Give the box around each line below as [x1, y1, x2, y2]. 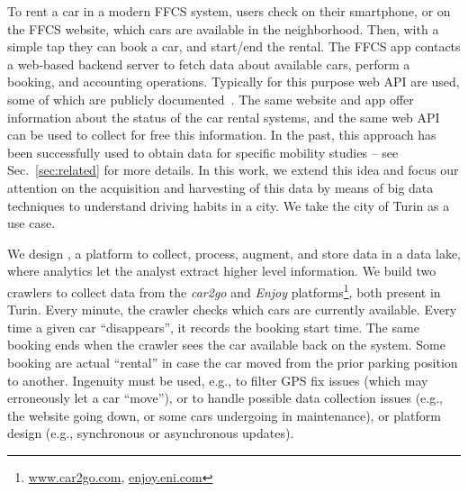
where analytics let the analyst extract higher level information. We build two [7, 261, 436, 280]
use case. [7, 214, 56, 232]
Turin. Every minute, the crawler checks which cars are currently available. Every [7, 300, 457, 319]
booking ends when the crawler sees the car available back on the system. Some [7, 335, 445, 354]
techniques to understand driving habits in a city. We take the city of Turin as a [7, 196, 450, 214]
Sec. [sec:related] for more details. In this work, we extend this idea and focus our [7, 160, 459, 179]
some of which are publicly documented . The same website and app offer [7, 89, 414, 108]
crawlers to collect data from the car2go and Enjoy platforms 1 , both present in [7, 279, 441, 301]
